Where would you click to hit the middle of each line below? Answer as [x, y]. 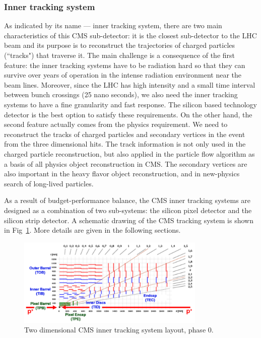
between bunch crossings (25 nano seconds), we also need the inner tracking [121, 94]
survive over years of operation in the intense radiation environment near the [123, 75]
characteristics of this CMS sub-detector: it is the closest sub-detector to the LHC [130, 35]
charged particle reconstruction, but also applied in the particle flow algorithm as [129, 153]
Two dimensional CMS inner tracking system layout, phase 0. [119, 330]
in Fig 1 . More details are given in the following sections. [92, 230]
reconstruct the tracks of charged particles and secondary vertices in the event [125, 134]
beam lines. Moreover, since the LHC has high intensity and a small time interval [130, 84]
